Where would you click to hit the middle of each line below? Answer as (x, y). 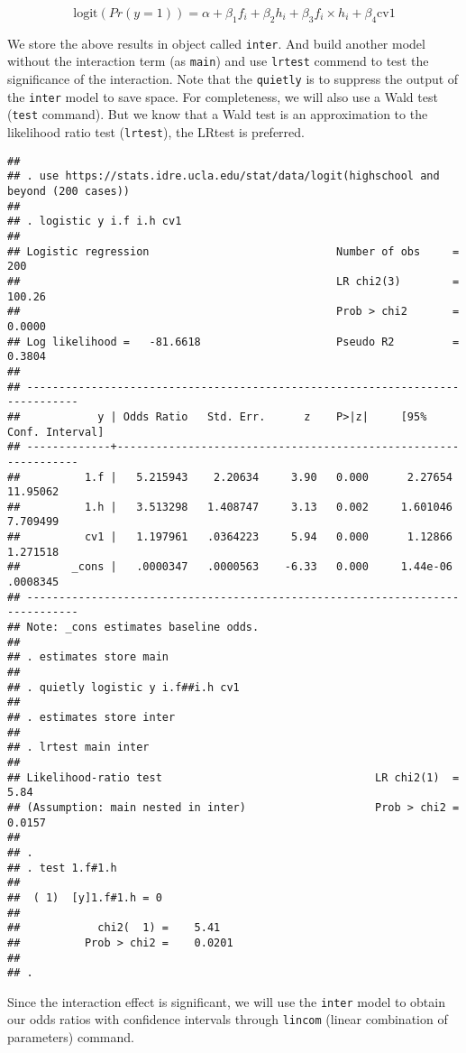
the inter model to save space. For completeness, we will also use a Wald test (223, 96)
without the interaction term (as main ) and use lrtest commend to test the (218, 61)
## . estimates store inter (91, 718)
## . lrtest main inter (78, 748)
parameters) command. (71, 1037)
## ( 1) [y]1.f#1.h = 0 (85, 897)
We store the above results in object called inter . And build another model (216, 43)
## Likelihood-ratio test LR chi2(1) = (233, 777)
